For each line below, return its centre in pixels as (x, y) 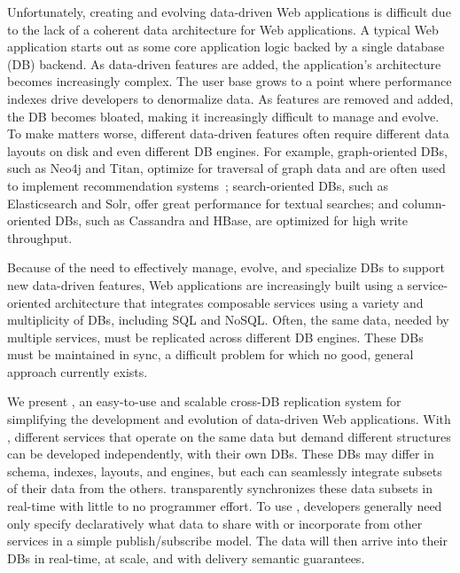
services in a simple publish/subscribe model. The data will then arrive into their (227, 541)
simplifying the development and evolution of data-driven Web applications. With (229, 419)
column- (425, 203)
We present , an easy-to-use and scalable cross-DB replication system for (204, 401)
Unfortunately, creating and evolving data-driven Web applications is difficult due (229, 12)
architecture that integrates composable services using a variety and (239, 302)
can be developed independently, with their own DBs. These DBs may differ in (221, 454)
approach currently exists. (78, 371)
